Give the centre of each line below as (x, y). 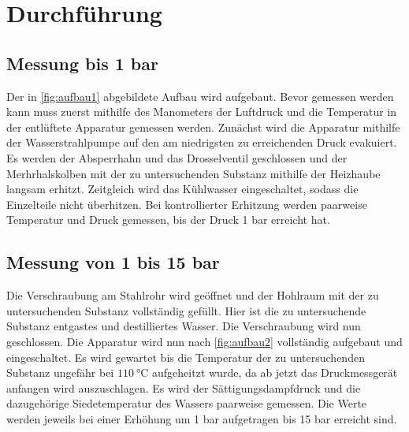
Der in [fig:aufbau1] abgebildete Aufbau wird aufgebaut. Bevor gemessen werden (200, 96)
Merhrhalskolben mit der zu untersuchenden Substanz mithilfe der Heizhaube (193, 173)
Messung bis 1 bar (82, 63)
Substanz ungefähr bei (60, 372)
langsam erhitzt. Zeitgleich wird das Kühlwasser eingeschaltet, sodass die (182, 189)
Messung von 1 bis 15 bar (113, 262)
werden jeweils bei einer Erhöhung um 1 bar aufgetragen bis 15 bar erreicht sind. (202, 418)
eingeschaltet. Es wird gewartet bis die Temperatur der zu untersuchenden (186, 357)
